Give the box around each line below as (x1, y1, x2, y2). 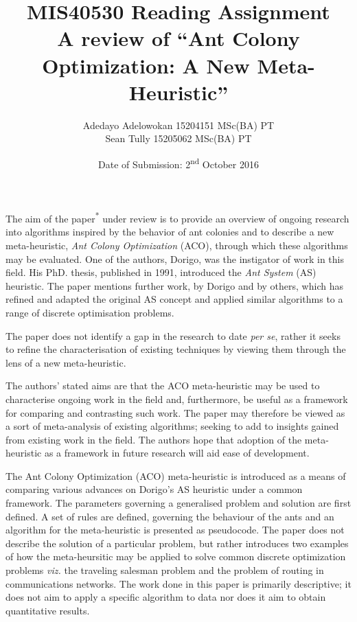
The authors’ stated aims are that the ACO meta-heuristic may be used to (5, 378, 320, 393)
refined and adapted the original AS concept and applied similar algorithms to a (5, 292, 343, 306)
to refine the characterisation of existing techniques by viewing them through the (5, 342, 346, 356)
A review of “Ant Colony (57, 24, 300, 52)
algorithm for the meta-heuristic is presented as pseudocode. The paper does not (5, 522, 345, 537)
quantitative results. (5, 603, 90, 617)
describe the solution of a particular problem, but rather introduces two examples (5, 535, 349, 550)
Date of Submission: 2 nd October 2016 (98, 154, 259, 171)
